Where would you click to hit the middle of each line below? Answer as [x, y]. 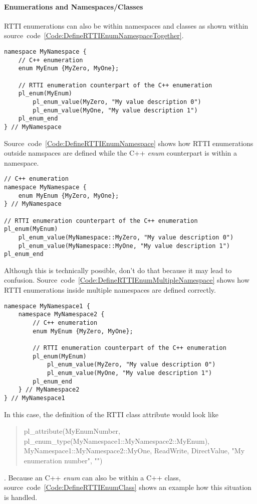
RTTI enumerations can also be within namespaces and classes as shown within [126, 25]
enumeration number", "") [63, 460]
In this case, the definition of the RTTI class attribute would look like [111, 414]
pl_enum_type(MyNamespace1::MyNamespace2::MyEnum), [116, 440]
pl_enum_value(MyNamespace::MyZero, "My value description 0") [126, 237]
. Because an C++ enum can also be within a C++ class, [92, 477]
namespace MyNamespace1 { [47, 306]
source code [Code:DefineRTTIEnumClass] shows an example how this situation [128, 487]
